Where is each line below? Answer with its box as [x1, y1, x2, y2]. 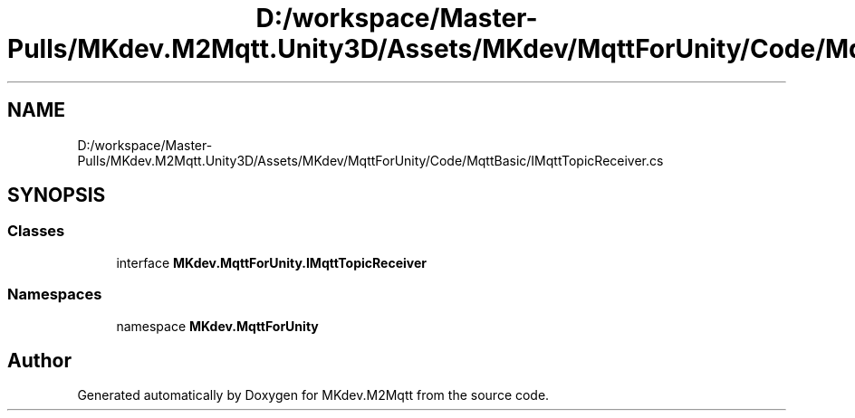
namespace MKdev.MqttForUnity [116, 318, 319, 334]
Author [7, 348, 72, 372]
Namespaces [7, 285, 102, 304]
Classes [7, 222, 65, 241]
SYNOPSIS [7, 184, 106, 207]
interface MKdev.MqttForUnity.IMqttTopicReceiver [116, 254, 427, 271]
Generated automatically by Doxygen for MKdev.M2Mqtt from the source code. [77, 387, 550, 404]
